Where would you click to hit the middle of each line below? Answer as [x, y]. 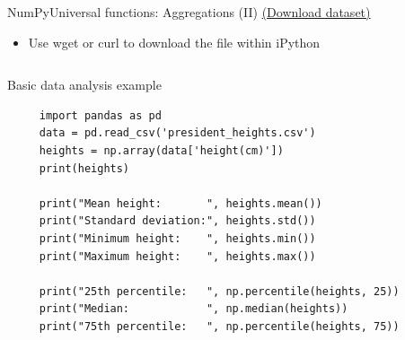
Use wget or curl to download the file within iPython [174, 42]
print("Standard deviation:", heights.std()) [177, 221]
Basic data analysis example [84, 85]
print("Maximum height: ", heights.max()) [177, 256]
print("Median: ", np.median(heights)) [194, 309]
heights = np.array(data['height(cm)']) [161, 150]
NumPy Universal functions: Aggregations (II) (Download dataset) [189, 12]
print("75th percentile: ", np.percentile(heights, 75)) [219, 326]
